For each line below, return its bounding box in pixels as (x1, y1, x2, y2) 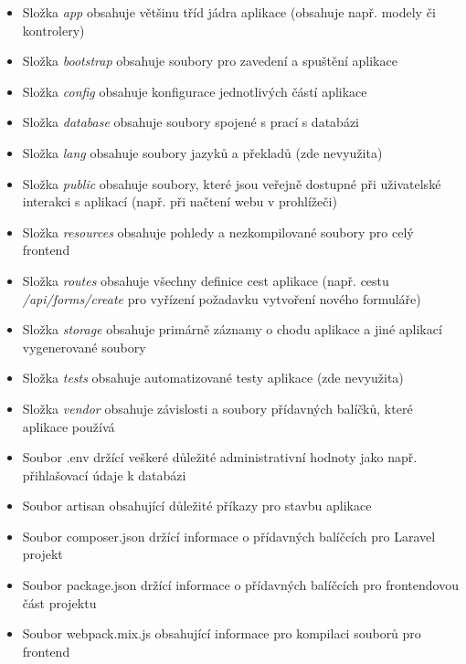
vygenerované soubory (22, 337, 146, 356)
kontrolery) (22, 20, 85, 39)
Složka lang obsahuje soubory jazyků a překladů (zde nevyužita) (22, 142, 383, 162)
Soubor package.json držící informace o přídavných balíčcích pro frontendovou (22, 575, 459, 595)
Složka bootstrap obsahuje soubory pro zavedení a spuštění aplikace (22, 51, 397, 70)
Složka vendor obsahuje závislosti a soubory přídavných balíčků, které (22, 398, 413, 417)
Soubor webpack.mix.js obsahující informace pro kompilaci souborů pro (22, 624, 421, 643)
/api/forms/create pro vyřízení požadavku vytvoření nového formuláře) (22, 289, 421, 308)
